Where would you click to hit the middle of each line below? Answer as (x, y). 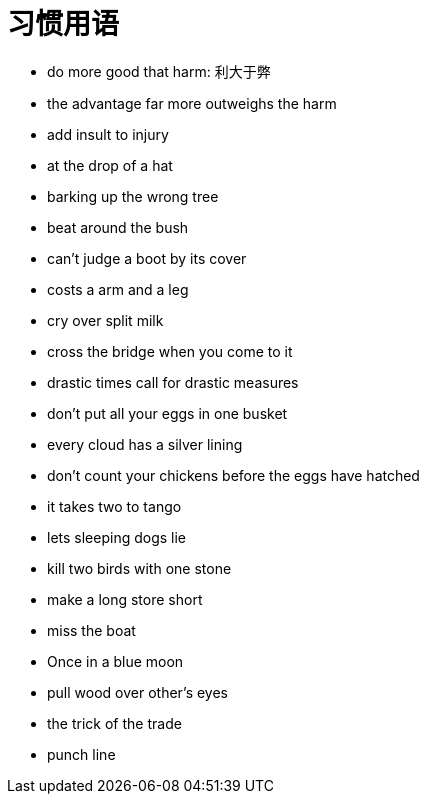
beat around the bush (118, 227)
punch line (81, 754)
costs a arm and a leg (118, 289)
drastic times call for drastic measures (173, 382)
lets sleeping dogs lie (117, 537)
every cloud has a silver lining (145, 444)
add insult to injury (108, 134)
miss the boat (91, 630)
